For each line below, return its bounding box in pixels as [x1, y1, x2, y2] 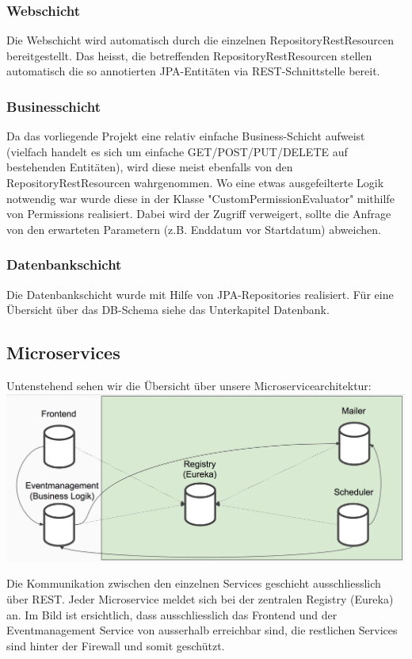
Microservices [6, 340, 120, 365]
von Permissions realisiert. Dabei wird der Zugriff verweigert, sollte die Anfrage [6, 205, 391, 222]
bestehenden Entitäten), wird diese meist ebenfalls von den [6, 159, 293, 175]
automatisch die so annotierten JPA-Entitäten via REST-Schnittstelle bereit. [6, 63, 380, 79]
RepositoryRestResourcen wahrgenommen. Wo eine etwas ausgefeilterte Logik [6, 174, 384, 190]
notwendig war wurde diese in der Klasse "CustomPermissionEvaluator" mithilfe [6, 190, 395, 206]
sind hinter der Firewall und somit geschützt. [6, 637, 225, 653]
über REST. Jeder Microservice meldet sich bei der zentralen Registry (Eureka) [6, 590, 394, 607]
